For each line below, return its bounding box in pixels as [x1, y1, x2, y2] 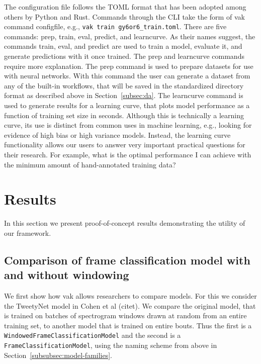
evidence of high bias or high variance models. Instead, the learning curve [4, 129, 231, 140]
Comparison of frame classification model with [4, 252, 250, 267]
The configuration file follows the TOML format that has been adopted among [4, 2, 246, 12]
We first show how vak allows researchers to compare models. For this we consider [4, 291, 257, 301]
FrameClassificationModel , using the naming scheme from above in [4, 340, 217, 350]
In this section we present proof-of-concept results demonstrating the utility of [4, 218, 245, 228]
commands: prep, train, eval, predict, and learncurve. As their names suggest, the [4, 31, 255, 41]
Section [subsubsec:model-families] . [4, 349, 113, 360]
